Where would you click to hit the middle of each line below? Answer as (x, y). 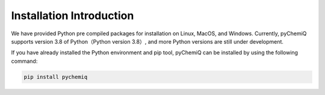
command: (24, 61)
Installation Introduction (73, 16)
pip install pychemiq (56, 77)
